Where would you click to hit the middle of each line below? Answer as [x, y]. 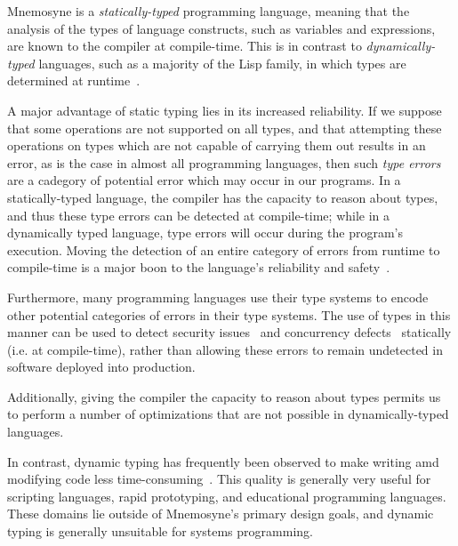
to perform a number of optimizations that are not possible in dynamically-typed [228, 414]
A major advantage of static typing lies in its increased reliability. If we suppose [225, 110]
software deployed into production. [101, 367]
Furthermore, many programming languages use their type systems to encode [218, 297]
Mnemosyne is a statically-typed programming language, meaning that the [209, 11]
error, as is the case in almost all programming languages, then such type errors [224, 162]
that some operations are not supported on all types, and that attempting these [225, 128]
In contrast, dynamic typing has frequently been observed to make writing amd [223, 461]
